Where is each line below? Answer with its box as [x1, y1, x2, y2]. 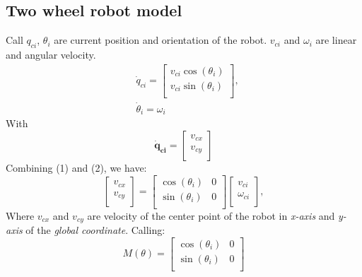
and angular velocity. [6, 47, 96, 61]
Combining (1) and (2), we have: [6, 160, 147, 175]
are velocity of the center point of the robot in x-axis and [87, 208, 335, 223]
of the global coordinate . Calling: [25, 223, 165, 237]
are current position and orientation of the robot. [54, 33, 267, 47]
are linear [315, 33, 357, 47]
